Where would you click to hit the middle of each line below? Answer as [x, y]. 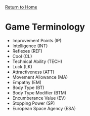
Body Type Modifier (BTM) [39, 92]
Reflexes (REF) [27, 51]
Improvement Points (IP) [37, 40]
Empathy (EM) [27, 82]
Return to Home [21, 7]
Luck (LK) [22, 66]
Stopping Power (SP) [34, 103]
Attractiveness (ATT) [33, 72]
